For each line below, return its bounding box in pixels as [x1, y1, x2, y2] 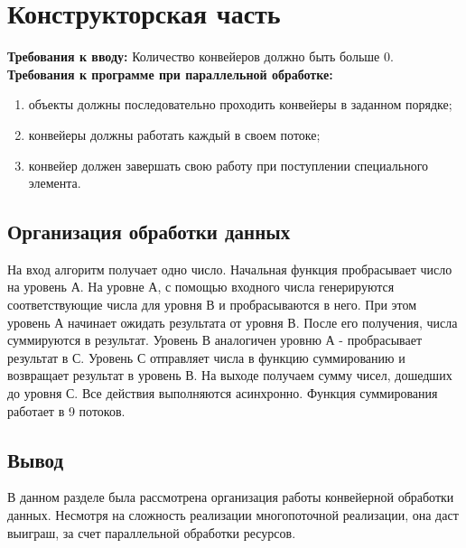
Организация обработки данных [7, 218, 291, 246]
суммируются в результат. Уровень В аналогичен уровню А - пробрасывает [7, 330, 423, 349]
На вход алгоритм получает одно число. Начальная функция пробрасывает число [7, 259, 452, 278]
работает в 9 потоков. [7, 401, 126, 420]
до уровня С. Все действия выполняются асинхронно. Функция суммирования [7, 384, 438, 403]
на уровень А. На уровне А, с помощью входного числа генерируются [7, 277, 395, 296]
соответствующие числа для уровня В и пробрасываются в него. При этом [7, 295, 417, 314]
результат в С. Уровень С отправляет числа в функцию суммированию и [7, 348, 405, 367]
